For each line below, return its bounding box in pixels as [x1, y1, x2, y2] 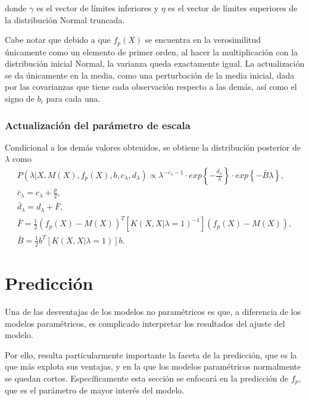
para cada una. [46, 92, 101, 105]
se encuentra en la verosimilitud [145, 33, 261, 46]
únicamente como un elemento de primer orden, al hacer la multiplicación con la [5, 45, 298, 58]
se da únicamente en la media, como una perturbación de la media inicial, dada [5, 68, 295, 81]
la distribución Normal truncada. [5, 13, 125, 26]
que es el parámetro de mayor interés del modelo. [5, 384, 185, 396]
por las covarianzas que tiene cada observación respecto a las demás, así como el [5, 80, 297, 93]
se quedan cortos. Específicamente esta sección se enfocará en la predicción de [5, 371, 289, 384]
